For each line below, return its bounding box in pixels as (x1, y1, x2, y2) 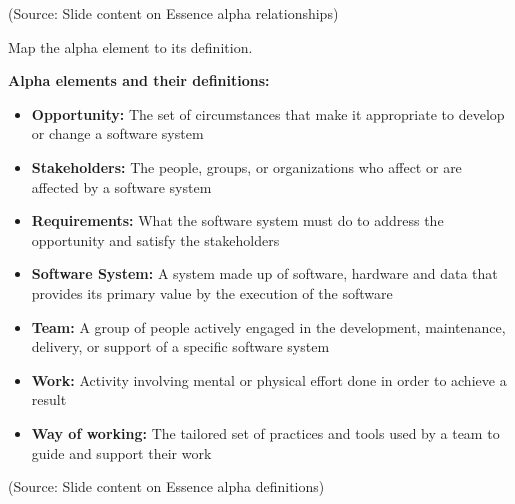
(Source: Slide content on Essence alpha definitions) (8, 476, 325, 497)
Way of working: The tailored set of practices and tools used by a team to (31, 422, 500, 443)
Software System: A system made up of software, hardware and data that (31, 263, 498, 284)
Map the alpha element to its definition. (8, 36, 253, 57)
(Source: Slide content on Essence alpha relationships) (8, 3, 339, 23)
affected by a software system (31, 176, 212, 197)
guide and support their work (31, 442, 212, 463)
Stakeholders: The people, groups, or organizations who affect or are (31, 156, 462, 177)
